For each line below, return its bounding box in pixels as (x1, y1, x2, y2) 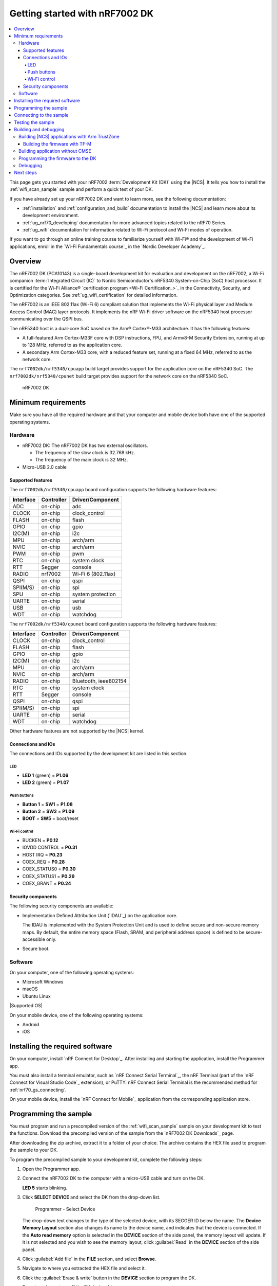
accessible (22, 936, 46, 942)
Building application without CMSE (18, 148, 92, 154)
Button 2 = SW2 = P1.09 (22, 808, 75, 814)
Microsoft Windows (22, 978, 64, 985)
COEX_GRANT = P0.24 (22, 880, 71, 887)
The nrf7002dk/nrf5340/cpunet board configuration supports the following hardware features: (9, 620, 217, 627)
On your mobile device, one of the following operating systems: (9, 1012, 144, 1018)
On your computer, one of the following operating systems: (9, 969, 134, 975)
